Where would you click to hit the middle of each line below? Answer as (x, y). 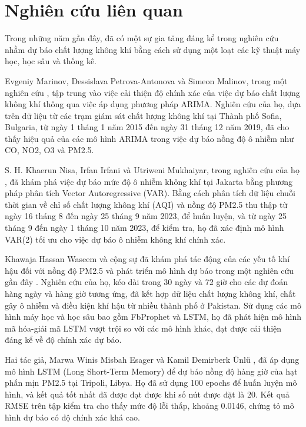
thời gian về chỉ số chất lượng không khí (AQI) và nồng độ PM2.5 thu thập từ (146, 204)
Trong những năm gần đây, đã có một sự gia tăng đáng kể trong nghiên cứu (142, 38)
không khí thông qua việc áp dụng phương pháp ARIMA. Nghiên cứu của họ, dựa (153, 104)
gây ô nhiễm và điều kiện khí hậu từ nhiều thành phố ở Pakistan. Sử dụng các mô (153, 305)
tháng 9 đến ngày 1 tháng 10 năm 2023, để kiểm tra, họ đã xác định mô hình (144, 228)
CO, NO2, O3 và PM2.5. (49, 150)
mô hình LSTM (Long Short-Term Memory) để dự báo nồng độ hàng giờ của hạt (151, 371)
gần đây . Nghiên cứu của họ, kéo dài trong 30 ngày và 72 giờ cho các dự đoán (147, 282)
